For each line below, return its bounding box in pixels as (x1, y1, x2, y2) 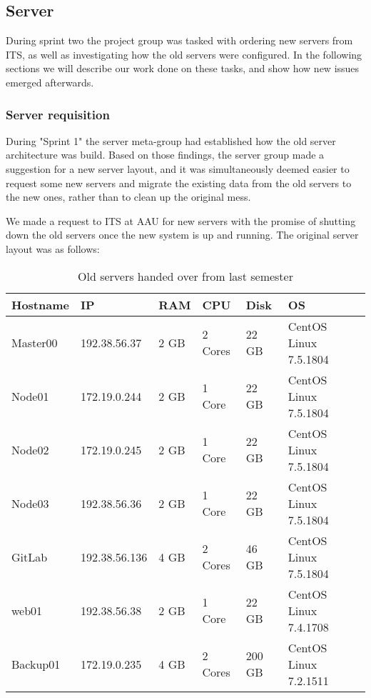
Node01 (11, 387, 49, 404)
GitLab (11, 548, 48, 565)
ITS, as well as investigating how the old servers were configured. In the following (6, 46, 362, 61)
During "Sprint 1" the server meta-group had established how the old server (6, 133, 336, 148)
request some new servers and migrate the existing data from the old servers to (6, 175, 352, 190)
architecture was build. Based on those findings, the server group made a (6, 147, 325, 162)
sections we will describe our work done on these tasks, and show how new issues (6, 61, 360, 76)
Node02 (11, 441, 49, 458)
